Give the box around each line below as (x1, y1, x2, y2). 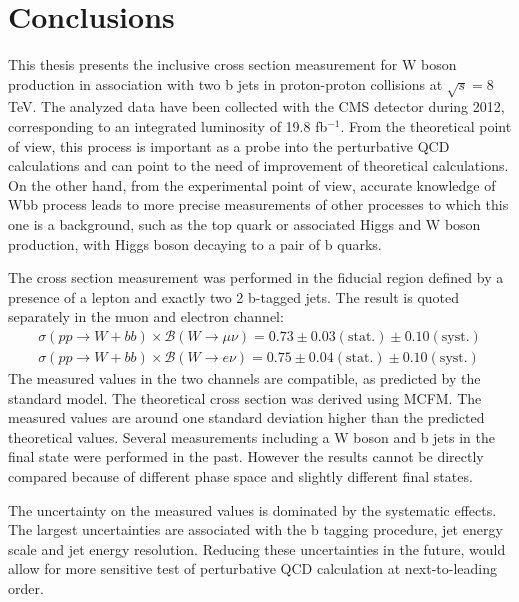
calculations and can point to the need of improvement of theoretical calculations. (8, 155, 509, 176)
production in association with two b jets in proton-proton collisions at (8, 73, 443, 94)
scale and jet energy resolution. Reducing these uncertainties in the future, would (8, 538, 506, 559)
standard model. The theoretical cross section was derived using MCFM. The (8, 387, 482, 408)
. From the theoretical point (340, 116, 512, 137)
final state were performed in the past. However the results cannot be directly (8, 446, 484, 467)
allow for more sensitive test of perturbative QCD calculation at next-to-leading (8, 558, 498, 579)
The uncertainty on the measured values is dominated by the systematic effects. (8, 499, 497, 520)
